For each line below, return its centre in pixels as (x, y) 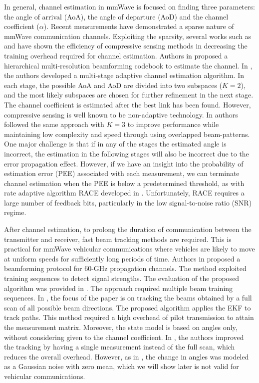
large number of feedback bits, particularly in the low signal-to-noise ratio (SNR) (128, 202)
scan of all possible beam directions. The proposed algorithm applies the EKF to (128, 307)
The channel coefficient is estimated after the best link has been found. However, (128, 104)
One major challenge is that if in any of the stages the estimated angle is (115, 144)
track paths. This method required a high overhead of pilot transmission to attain (129, 317)
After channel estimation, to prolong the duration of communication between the (128, 229)
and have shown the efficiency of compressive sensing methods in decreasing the (126, 46)
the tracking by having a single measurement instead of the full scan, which (120, 347)
